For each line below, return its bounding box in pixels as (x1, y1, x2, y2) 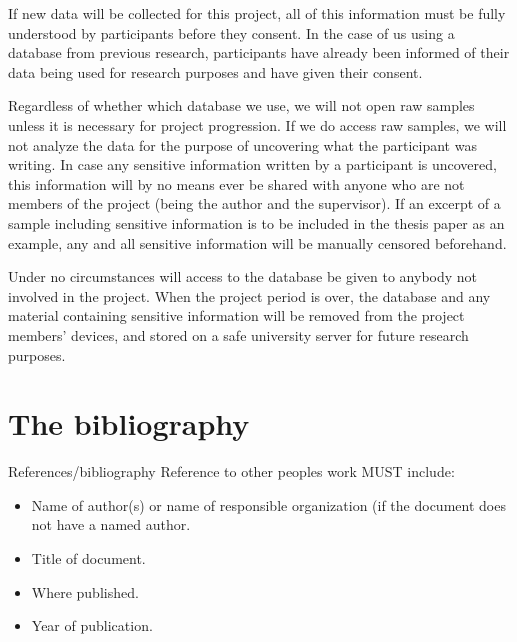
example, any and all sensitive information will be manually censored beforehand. (8, 232, 507, 253)
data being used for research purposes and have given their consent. (8, 61, 423, 82)
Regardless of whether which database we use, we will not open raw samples (8, 95, 475, 116)
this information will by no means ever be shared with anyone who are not (8, 173, 465, 194)
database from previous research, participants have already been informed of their (8, 42, 510, 63)
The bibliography (8, 403, 250, 444)
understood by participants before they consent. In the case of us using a (8, 22, 455, 43)
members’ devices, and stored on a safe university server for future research (8, 324, 469, 345)
